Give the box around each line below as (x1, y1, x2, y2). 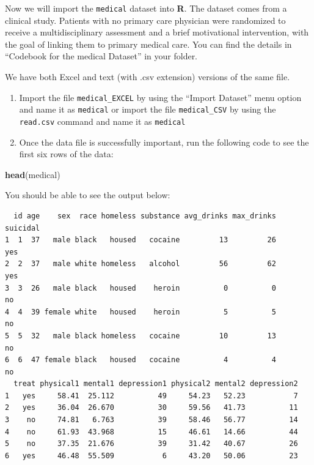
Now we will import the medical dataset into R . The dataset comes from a (5, 2, 287, 14)
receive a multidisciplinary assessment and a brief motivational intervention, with (5, 26, 309, 39)
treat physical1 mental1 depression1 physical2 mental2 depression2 (13, 379, 298, 389)
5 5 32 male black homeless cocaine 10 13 (5, 331, 276, 340)
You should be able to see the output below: (5, 188, 170, 201)
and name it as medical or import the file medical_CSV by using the (19, 103, 276, 116)
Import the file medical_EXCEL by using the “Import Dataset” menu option (19, 91, 302, 103)
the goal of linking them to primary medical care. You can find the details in (5, 37, 292, 50)
